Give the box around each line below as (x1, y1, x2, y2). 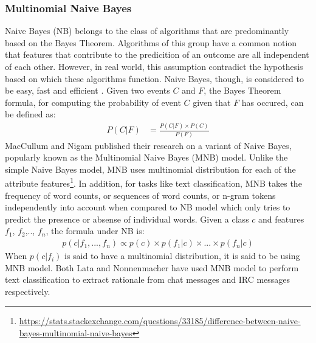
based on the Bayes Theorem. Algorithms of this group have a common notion (5, 36, 297, 49)
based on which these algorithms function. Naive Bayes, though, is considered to (5, 72, 304, 85)
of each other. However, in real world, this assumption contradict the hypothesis (5, 60, 303, 72)
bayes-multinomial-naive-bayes (19, 327, 132, 339)
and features (258, 212, 304, 225)
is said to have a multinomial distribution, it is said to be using (64, 249, 300, 262)
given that (193, 95, 231, 108)
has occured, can (241, 95, 304, 108)
